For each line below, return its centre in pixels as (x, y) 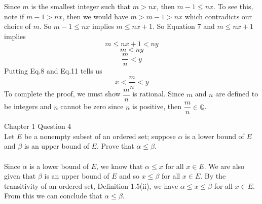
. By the (213, 176)
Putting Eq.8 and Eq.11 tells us (53, 71)
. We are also (224, 166)
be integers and (28, 106)
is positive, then (157, 106)
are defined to (237, 94)
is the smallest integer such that (81, 6)
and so (129, 176)
